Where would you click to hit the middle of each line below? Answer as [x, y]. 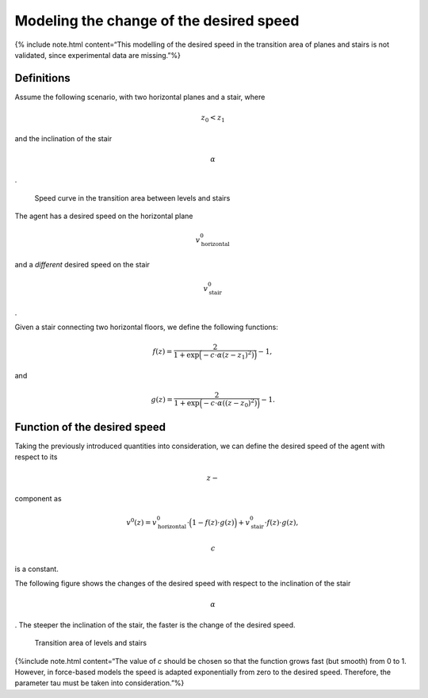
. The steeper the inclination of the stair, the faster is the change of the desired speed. [155, 625]
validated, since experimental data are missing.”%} [98, 55]
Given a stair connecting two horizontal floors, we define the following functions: [147, 327]
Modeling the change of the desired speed [157, 21]
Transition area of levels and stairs [90, 643]
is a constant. [36, 569]
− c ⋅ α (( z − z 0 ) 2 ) [230, 403]
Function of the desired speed [90, 427]
